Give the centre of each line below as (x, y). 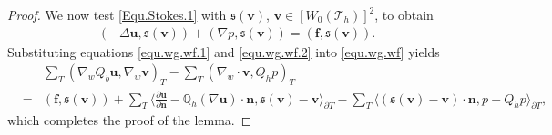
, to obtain (404, 14)
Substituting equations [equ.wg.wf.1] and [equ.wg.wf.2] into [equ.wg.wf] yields (224, 51)
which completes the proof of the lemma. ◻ (130, 120)
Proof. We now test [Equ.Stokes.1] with (117, 14)
